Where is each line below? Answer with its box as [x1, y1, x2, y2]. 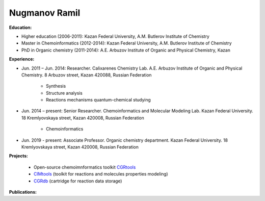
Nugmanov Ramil [9, 7, 80, 18]
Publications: [9, 189, 37, 195]
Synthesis [46, 83, 66, 89]
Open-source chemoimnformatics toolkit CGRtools [33, 164, 136, 170]
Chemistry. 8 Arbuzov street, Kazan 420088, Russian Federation [21, 72, 152, 78]
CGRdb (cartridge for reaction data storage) [33, 178, 122, 184]
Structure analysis [46, 90, 83, 96]
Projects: [9, 153, 28, 159]
